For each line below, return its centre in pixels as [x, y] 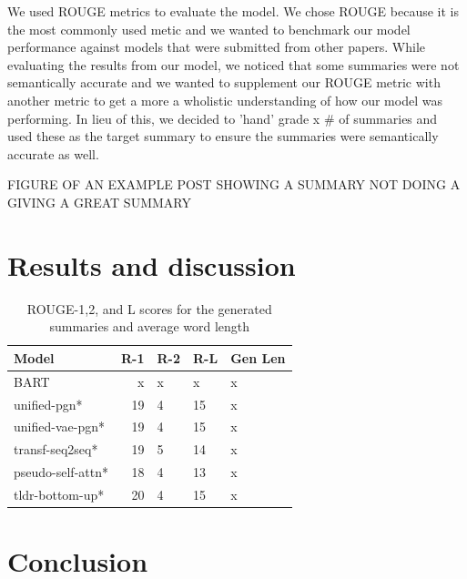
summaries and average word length [150, 326]
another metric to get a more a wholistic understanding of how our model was [225, 100]
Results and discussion [152, 264]
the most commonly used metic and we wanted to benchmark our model [209, 29]
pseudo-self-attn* [61, 472]
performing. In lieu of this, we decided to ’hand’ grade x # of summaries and [223, 118]
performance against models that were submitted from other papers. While [217, 47]
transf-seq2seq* [56, 449]
